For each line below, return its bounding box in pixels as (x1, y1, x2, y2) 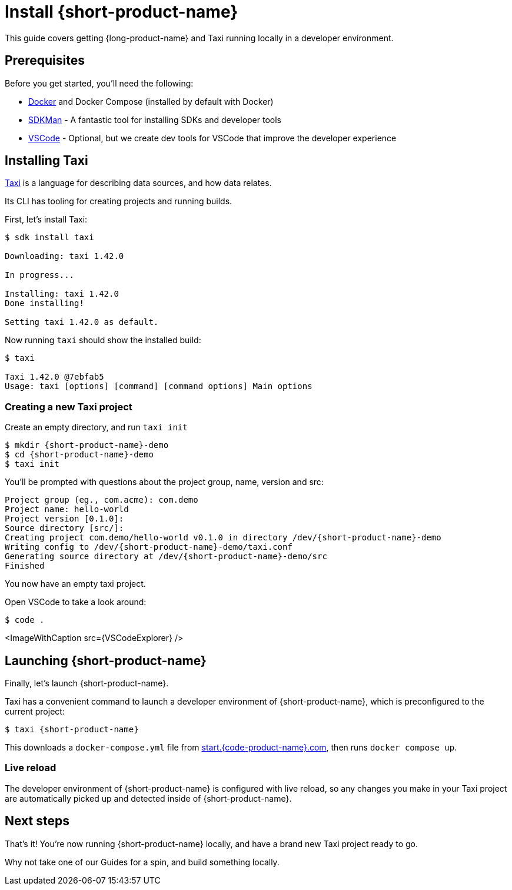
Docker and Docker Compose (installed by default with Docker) (28, 96, 274, 107)
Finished (5, 561, 45, 571)
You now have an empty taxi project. (5, 579, 146, 589)
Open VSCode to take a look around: (5, 597, 147, 607)
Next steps (5, 813, 69, 829)
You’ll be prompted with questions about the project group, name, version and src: (5, 477, 324, 487)
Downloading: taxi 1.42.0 (5, 251, 124, 261)
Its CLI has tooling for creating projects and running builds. (5, 196, 232, 207)
